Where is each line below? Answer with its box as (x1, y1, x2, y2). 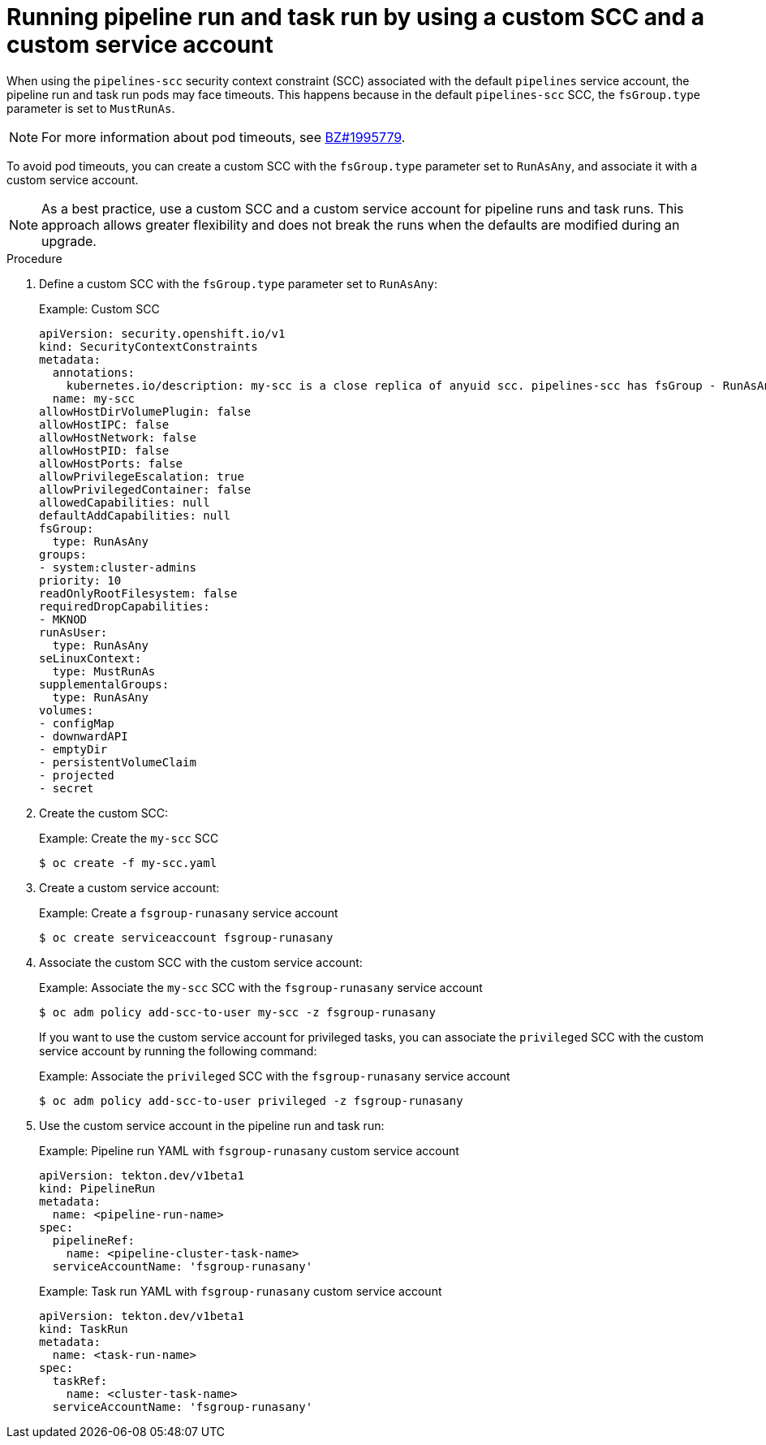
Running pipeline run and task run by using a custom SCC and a (6, 3, 704, 31)
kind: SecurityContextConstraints (39, 339, 258, 353)
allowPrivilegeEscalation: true (39, 469, 244, 483)
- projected (39, 768, 114, 782)
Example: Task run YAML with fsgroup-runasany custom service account (39, 1283, 442, 1298)
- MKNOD (39, 612, 88, 626)
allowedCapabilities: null (39, 495, 210, 509)
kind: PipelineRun (39, 1181, 156, 1195)
